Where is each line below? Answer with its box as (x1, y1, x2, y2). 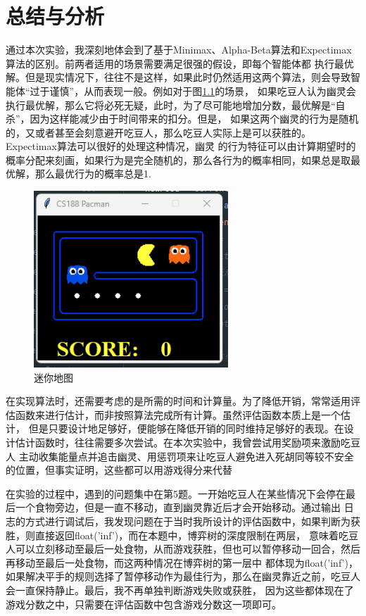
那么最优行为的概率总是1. (34, 166, 151, 181)
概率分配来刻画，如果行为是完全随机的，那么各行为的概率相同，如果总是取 (6, 152, 351, 167)
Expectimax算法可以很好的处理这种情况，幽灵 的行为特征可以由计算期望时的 (6, 139, 356, 153)
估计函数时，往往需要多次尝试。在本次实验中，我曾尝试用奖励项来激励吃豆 (15, 435, 360, 450)
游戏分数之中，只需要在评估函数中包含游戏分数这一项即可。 (6, 596, 282, 611)
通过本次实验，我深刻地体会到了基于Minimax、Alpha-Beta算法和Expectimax (6, 42, 352, 57)
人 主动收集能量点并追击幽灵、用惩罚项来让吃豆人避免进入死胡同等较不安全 (6, 448, 354, 463)
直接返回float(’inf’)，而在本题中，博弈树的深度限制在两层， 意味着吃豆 (34, 527, 358, 542)
